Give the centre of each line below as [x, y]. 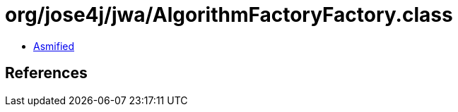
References [46, 73]
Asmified [54, 46]
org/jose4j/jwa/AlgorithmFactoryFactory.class [229, 15]
